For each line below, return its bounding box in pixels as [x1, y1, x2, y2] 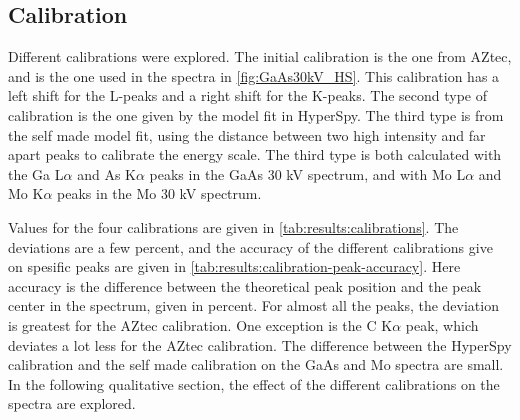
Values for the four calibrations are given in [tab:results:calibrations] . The [8, 216, 459, 237]
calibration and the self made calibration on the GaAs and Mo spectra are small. [8, 354, 504, 375]
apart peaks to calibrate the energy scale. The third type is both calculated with [8, 144, 502, 165]
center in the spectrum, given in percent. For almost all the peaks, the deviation [8, 295, 499, 316]
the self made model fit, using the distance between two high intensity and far [8, 124, 486, 145]
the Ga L [8, 163, 64, 184]
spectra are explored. [8, 393, 136, 414]
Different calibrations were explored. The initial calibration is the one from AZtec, [8, 46, 512, 67]
